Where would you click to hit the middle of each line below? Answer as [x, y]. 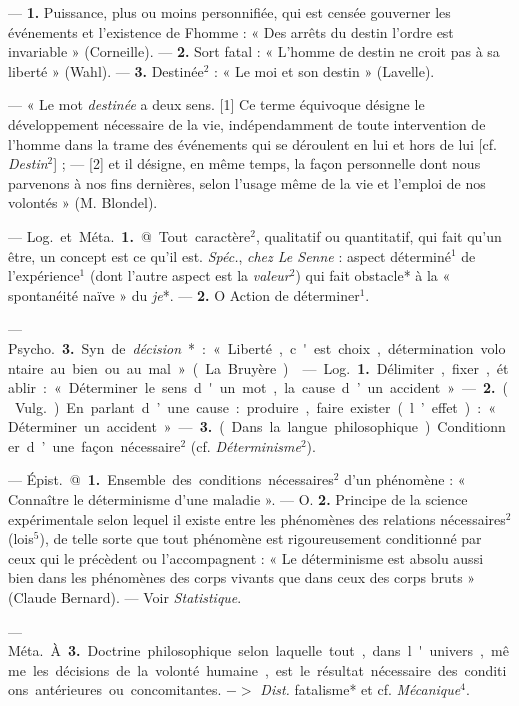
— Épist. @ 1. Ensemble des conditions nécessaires [171, 479]
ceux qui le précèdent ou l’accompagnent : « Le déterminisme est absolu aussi [246, 557]
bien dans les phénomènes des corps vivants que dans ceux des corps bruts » [242, 577]
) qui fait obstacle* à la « [373, 275]
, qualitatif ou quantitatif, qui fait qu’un [378, 235]
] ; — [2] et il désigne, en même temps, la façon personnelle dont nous [267, 163]
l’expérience [44, 275]
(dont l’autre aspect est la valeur [189, 275]
